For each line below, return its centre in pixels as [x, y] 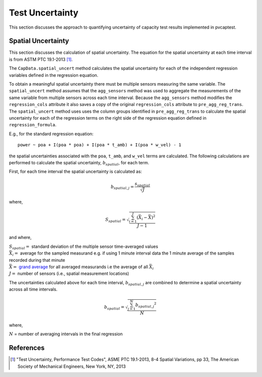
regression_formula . [33, 125]
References [27, 348]
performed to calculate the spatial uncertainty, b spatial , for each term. [79, 163]
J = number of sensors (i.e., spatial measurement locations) [69, 274]
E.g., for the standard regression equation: [51, 134]
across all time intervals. [33, 290]
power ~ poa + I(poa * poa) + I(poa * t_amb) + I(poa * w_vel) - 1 [99, 145]
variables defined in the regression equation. [54, 75]
